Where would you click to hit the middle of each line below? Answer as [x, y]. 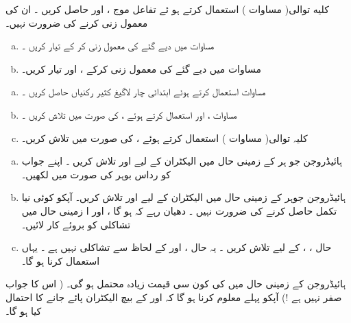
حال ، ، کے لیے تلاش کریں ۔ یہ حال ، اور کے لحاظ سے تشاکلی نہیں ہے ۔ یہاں [177, 247]
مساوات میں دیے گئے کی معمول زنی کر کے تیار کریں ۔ [118, 46]
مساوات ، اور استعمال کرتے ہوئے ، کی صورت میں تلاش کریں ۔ [129, 114]
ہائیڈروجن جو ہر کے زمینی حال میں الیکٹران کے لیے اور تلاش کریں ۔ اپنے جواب [182, 161]
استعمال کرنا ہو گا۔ [61, 260]
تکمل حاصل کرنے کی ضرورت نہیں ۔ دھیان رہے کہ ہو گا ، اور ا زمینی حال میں [179, 210]
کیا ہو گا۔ [24, 310]
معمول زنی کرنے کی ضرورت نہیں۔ [77, 22]
